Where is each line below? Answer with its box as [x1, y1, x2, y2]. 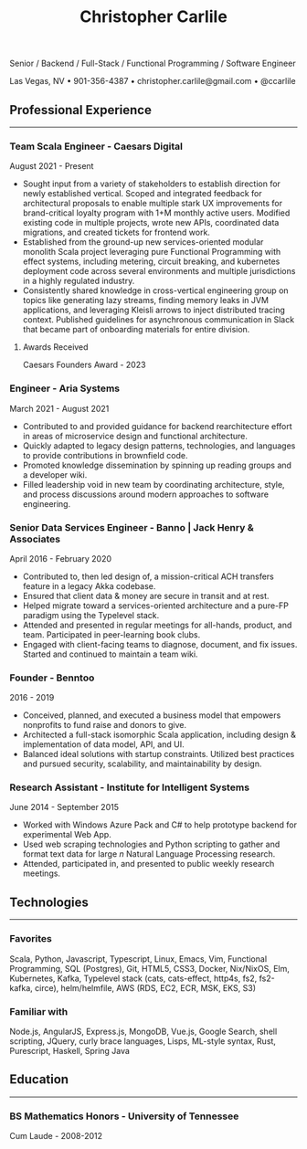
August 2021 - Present [9, 161, 94, 172]
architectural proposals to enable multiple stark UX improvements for [22, 198, 283, 209]
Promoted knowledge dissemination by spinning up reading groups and [22, 459, 292, 470]
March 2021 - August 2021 [9, 403, 110, 414]
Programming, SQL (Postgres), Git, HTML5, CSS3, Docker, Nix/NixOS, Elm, [9, 963, 290, 974]
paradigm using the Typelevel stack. [22, 609, 160, 620]
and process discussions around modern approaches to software [22, 489, 270, 500]
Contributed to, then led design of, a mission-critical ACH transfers [22, 571, 274, 582]
